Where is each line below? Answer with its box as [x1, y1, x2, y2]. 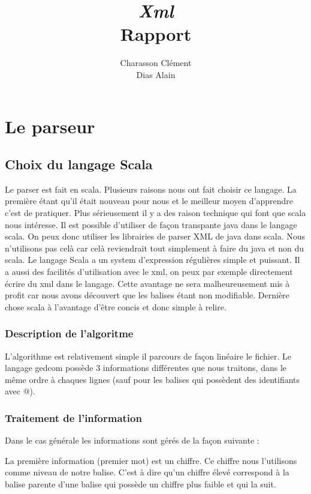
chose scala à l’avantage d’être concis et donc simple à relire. [5, 300, 227, 313]
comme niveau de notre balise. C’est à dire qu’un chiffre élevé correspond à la [5, 466, 289, 478]
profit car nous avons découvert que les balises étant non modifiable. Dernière [5, 289, 289, 301]
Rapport [120, 22, 192, 46]
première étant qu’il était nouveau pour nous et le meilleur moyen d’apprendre [5, 194, 293, 207]
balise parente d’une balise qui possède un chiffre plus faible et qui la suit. [5, 478, 276, 490]
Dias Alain [136, 68, 176, 80]
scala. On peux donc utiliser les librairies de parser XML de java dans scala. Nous [5, 230, 306, 242]
